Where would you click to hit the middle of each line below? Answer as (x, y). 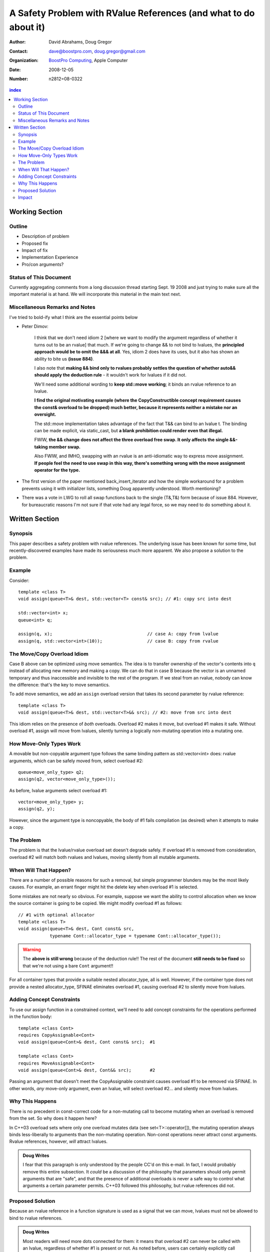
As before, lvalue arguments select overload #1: (58, 790)
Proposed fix (35, 243)
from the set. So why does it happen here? (53, 1118)
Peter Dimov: (35, 326)
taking (41, 447)
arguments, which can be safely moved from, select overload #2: (76, 761)
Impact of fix (35, 250)
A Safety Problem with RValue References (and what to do (132, 13)
